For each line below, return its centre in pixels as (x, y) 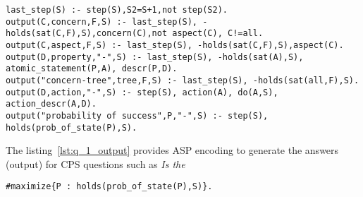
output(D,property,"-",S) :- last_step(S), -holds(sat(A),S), (155, 57)
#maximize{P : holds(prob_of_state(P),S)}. (109, 187)
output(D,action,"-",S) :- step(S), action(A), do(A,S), (142, 92)
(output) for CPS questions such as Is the (96, 163)
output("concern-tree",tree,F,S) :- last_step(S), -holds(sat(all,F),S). (183, 80)
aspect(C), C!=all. (218, 34)
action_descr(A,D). (51, 104)
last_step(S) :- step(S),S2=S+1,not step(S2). (117, 10)
